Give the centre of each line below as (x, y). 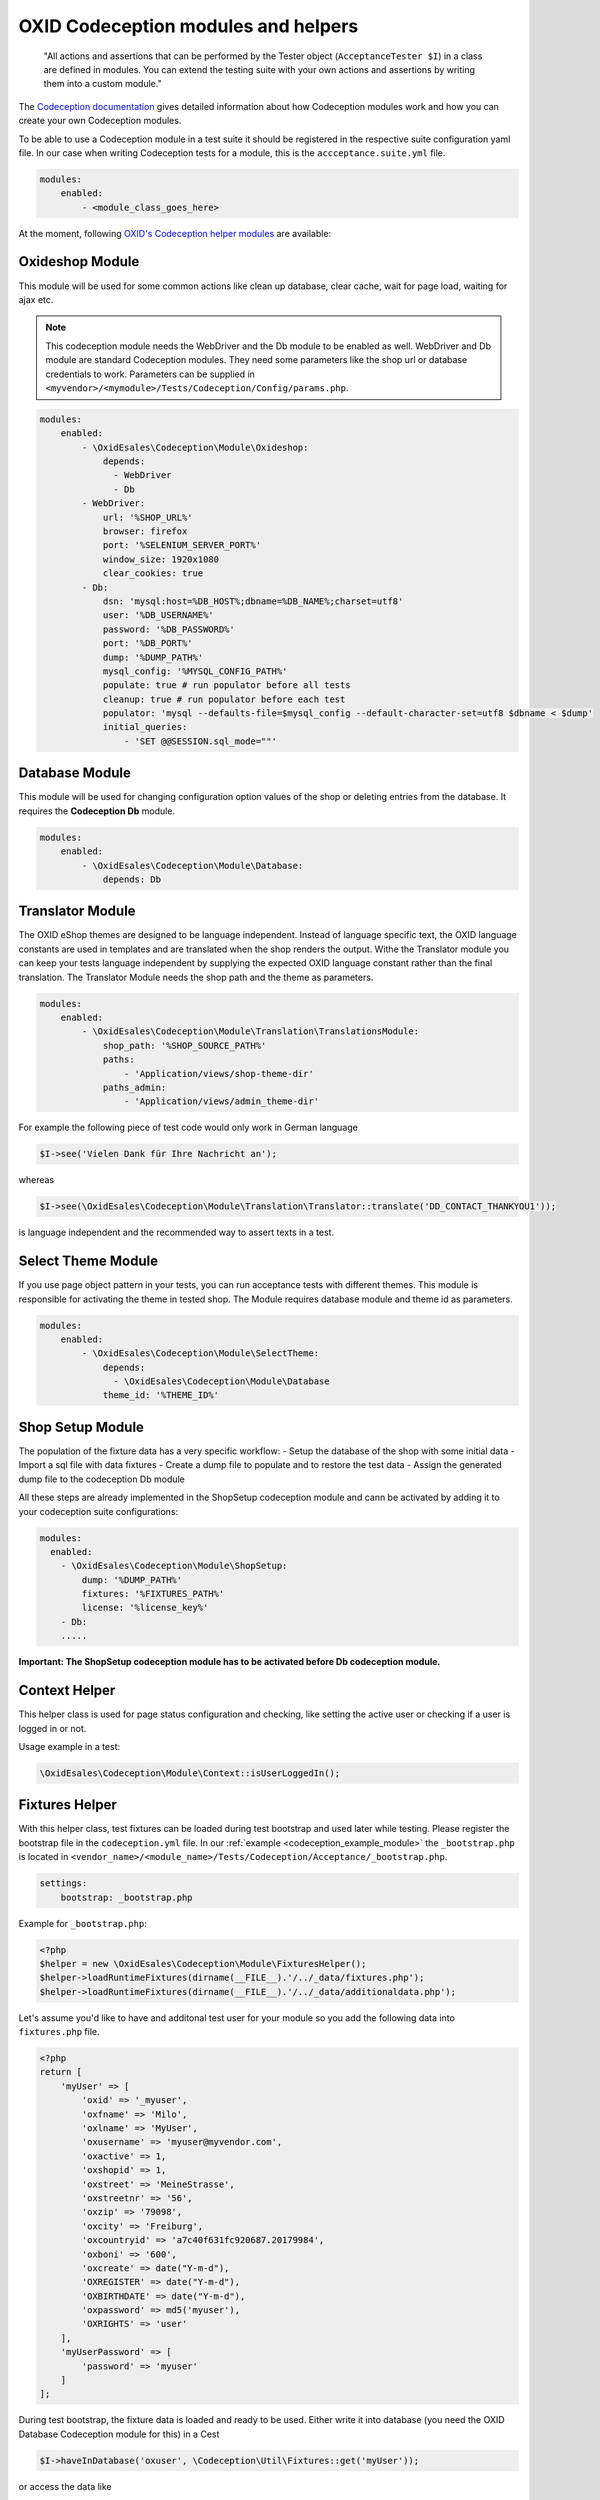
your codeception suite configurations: (98, 1511)
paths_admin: (134, 1087)
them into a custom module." (102, 84)
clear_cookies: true (153, 573)
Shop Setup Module (81, 1426)
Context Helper (67, 1690)
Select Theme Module (88, 1261)
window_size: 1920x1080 (161, 559)
